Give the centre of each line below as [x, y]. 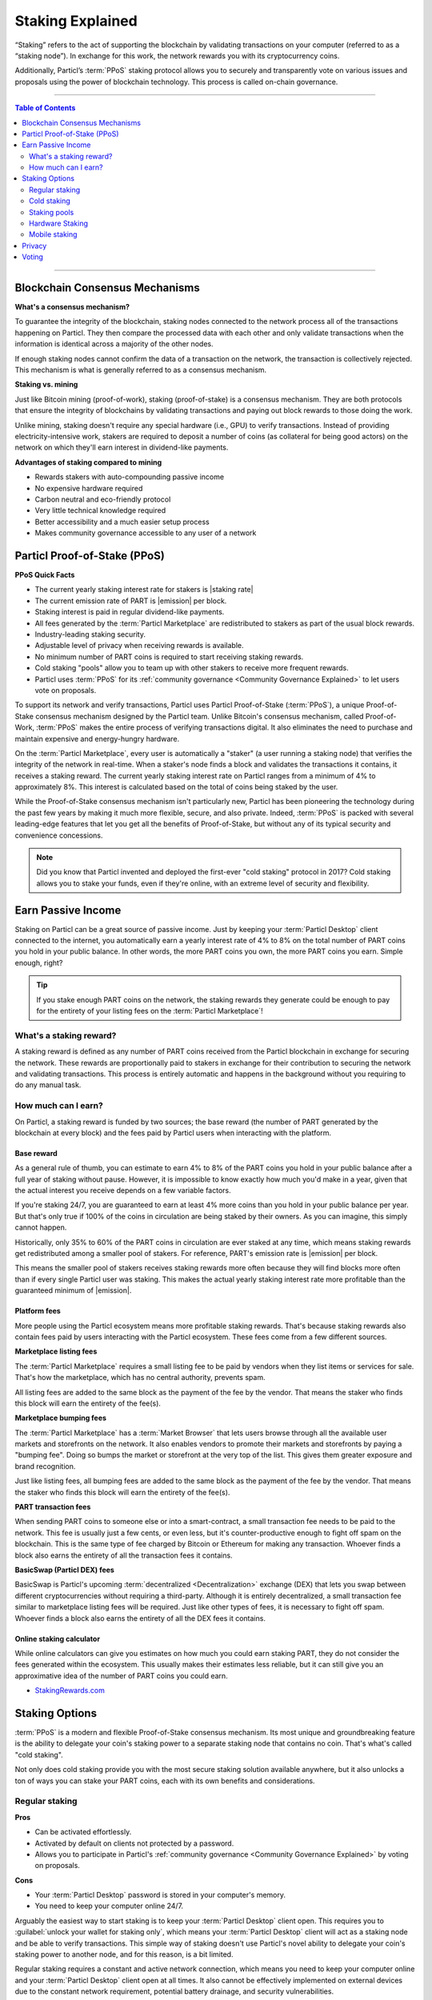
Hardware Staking [58, 223]
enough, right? [39, 962]
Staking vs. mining [46, 385]
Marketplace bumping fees [61, 1418]
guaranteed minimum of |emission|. [73, 1290]
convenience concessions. [59, 835]
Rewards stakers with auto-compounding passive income [129, 477]
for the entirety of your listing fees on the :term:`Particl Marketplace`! [150, 1011]
